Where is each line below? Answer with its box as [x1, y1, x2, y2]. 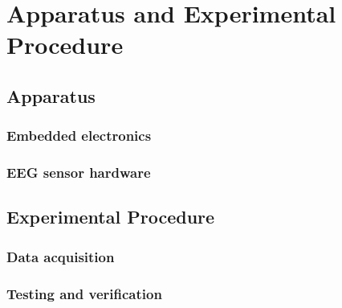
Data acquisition [6, 246, 115, 266]
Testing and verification [6, 283, 162, 303]
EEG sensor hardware [6, 162, 151, 183]
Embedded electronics [6, 125, 152, 146]
